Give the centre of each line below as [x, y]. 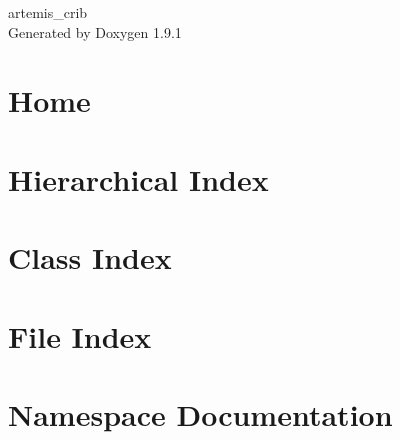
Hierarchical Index [138, 178]
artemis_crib [48, 12]
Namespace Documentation [200, 413]
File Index [80, 335]
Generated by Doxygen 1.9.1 [95, 31]
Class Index [90, 257]
